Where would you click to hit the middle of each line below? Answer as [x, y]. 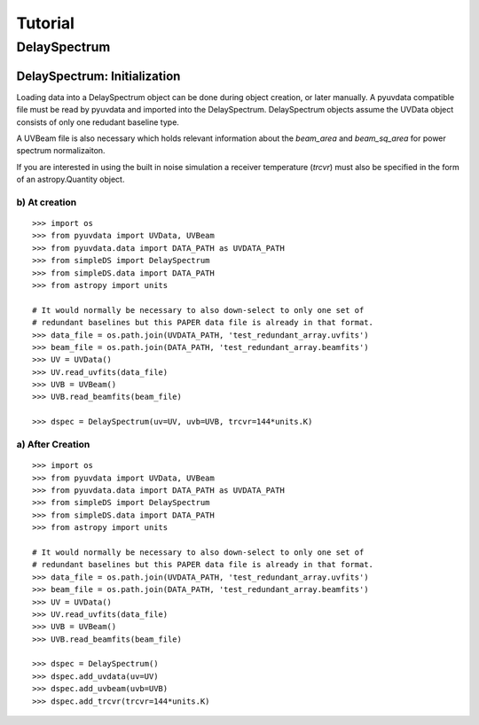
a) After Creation [53, 445]
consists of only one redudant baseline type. [98, 122]
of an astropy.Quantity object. [71, 179]
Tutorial [46, 23]
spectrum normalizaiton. [61, 151]
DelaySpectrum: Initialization [98, 76]
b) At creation [47, 202]
